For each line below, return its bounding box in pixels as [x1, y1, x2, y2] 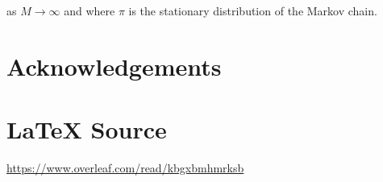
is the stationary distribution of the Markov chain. [128, 2, 377, 19]
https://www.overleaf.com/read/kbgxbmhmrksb [6, 159, 244, 176]
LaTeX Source [6, 113, 167, 146]
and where [64, 2, 115, 19]
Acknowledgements [6, 49, 222, 82]
